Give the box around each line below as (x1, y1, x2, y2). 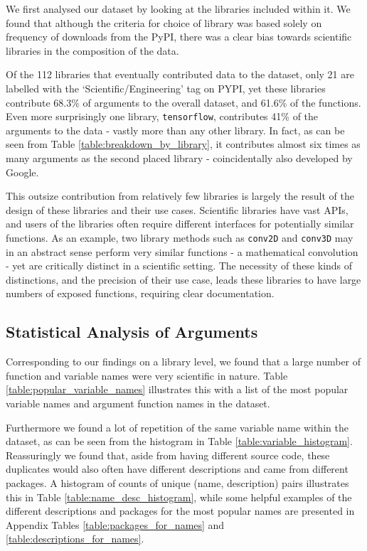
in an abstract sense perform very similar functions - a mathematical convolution (6, 244, 358, 259)
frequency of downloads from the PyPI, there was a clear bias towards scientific (6, 29, 352, 44)
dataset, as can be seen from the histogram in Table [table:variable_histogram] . (6, 434, 353, 449)
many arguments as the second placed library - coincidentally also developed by (6, 151, 353, 165)
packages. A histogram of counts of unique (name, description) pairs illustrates (6, 475, 349, 490)
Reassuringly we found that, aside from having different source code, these (6, 447, 330, 462)
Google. (6, 164, 39, 179)
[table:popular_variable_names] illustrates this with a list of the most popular (6, 382, 349, 397)
